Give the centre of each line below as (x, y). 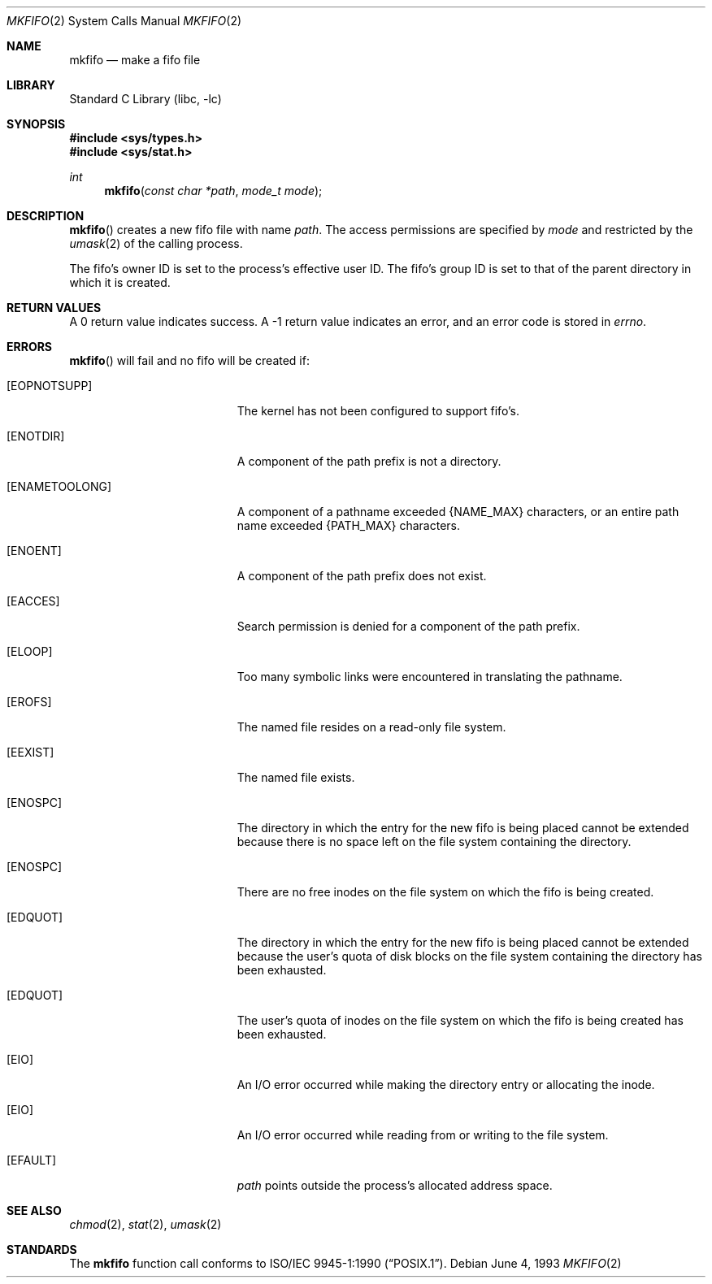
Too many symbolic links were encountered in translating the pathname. (430, 677)
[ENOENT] (34, 551)
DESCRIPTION (46, 216)
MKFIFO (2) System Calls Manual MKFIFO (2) (124, 21)
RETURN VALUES (54, 308)
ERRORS (30, 347)
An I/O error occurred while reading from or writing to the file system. (423, 1135)
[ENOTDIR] (36, 436)
